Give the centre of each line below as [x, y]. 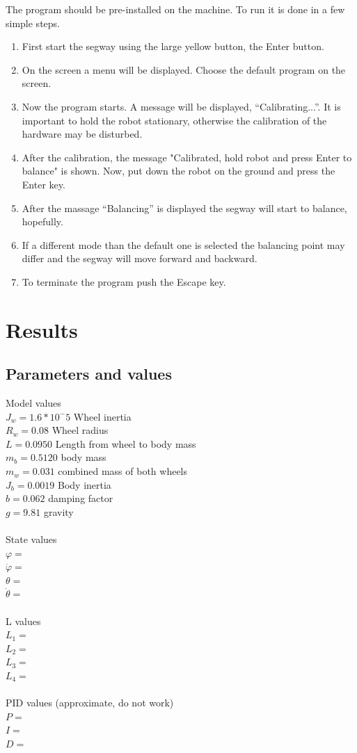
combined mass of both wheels [123, 471]
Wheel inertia [102, 416]
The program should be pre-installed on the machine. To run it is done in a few [175, 9]
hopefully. [42, 221]
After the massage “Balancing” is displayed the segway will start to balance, [184, 208]
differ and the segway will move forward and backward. [140, 258]
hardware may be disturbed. [82, 134]
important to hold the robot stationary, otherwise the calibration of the [174, 120]
